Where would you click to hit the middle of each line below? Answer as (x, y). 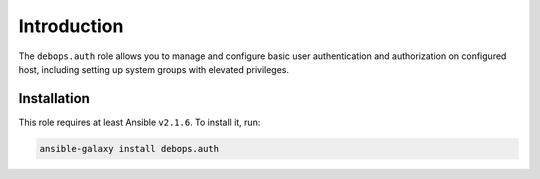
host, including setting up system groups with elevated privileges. (154, 69)
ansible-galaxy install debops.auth (129, 148)
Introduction (71, 26)
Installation (54, 98)
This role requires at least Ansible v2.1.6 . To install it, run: (139, 122)
